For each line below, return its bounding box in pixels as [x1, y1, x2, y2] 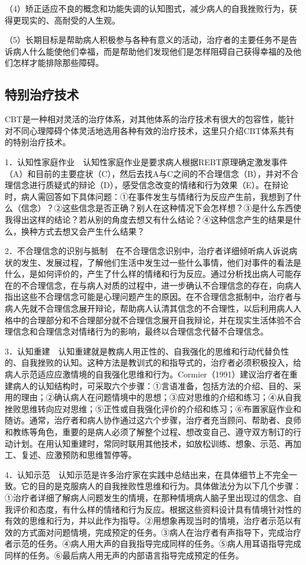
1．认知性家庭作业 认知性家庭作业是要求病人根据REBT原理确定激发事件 [5, 155, 288, 168]
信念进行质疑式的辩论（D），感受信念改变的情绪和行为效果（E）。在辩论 [12, 179, 289, 191]
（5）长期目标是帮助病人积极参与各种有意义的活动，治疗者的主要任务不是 [5, 34, 289, 46]
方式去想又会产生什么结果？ [37, 225, 145, 237]
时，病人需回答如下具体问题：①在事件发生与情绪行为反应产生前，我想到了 [5, 190, 293, 202]
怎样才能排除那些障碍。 [12, 56, 104, 69]
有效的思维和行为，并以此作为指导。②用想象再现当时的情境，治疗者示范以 [5, 514, 293, 527]
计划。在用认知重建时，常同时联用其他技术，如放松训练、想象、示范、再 [12, 437, 293, 449]
